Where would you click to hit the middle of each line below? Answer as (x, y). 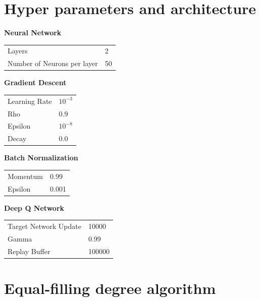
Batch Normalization (41, 158)
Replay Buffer (29, 251)
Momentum (25, 176)
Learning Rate (30, 101)
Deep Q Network (34, 207)
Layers (18, 51)
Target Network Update (44, 226)
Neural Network (33, 33)
